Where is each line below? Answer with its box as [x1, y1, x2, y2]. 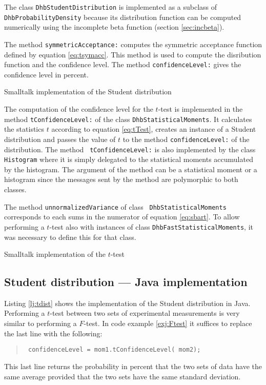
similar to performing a [4, 318, 77, 329]
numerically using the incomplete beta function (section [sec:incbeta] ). [4, 22, 224, 32]
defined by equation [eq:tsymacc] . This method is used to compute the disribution [4, 49, 261, 59]
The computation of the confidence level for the [4, 104, 153, 114]
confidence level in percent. [4, 69, 89, 79]
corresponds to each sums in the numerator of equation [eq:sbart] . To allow [4, 211, 240, 222]
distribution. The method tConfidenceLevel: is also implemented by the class [4, 144, 256, 154]
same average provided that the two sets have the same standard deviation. [4, 371, 241, 381]
